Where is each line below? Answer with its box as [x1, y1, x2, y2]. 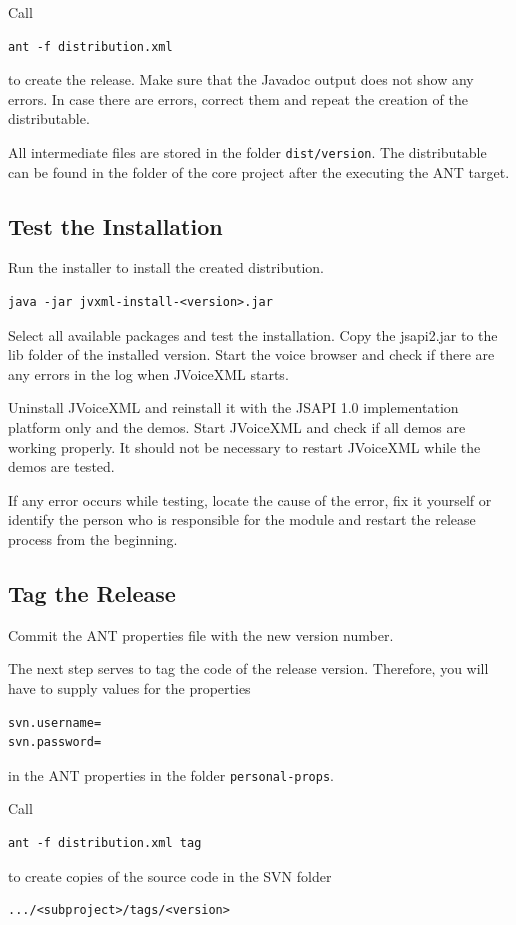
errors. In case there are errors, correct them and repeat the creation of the [8, 88, 468, 109]
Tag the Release [8, 577, 176, 608]
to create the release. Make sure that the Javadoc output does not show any [8, 69, 474, 90]
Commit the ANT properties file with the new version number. [8, 624, 394, 645]
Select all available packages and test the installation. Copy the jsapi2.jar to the [8, 324, 498, 345]
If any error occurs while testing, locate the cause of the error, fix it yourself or [8, 489, 492, 510]
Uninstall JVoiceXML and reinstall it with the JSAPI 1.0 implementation [8, 397, 459, 418]
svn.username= [8, 715, 102, 730]
